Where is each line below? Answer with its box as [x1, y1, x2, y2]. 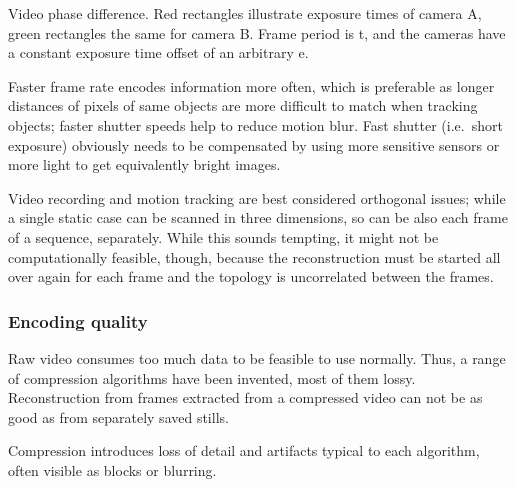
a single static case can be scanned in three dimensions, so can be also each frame [8, 207, 508, 228]
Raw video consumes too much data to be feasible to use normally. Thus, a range [8, 347, 506, 368]
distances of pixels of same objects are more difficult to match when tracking [8, 95, 478, 116]
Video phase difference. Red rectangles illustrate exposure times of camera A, [8, 3, 482, 23]
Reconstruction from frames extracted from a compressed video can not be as [8, 387, 483, 408]
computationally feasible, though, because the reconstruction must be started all [8, 246, 501, 267]
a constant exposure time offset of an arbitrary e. [8, 42, 309, 63]
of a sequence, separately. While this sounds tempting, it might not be [8, 226, 439, 247]
